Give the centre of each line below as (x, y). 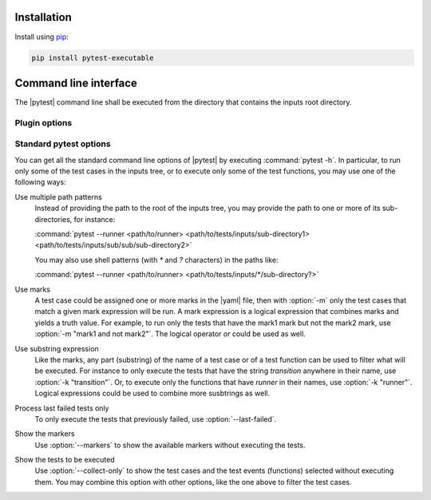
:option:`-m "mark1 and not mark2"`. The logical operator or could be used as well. (170, 334)
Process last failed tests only (62, 408)
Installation (43, 17)
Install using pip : (42, 37)
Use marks (33, 289)
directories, (53, 219)
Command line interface (76, 83)
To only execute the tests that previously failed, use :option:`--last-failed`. (156, 419)
